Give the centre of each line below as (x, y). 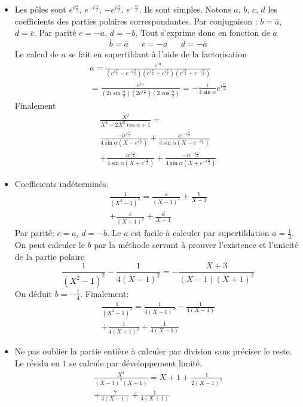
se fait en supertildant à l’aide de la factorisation (158, 53)
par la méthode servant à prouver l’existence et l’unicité (196, 245)
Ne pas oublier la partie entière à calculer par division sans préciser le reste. (153, 351)
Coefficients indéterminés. (62, 183)
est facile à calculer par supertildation (200, 233)
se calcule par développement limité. (136, 363)
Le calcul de (37, 53)
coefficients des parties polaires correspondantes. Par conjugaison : (136, 21)
